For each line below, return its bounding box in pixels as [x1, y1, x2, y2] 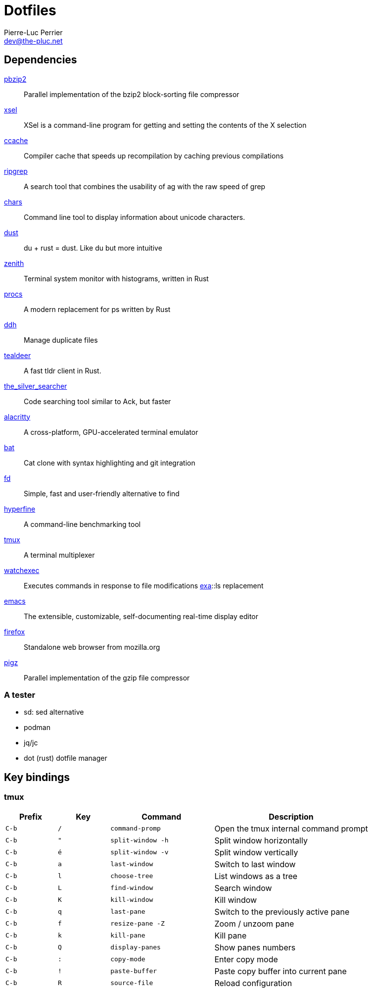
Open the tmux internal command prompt [214, 823, 368, 834]
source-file [110, 979, 153, 987]
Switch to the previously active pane [214, 906, 350, 917]
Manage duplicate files [24, 335, 98, 344]
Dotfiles [4, 2, 56, 19]
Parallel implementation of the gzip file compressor [24, 673, 190, 682]
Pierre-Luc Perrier [4, 28, 63, 37]
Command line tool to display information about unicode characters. [24, 212, 245, 221]
